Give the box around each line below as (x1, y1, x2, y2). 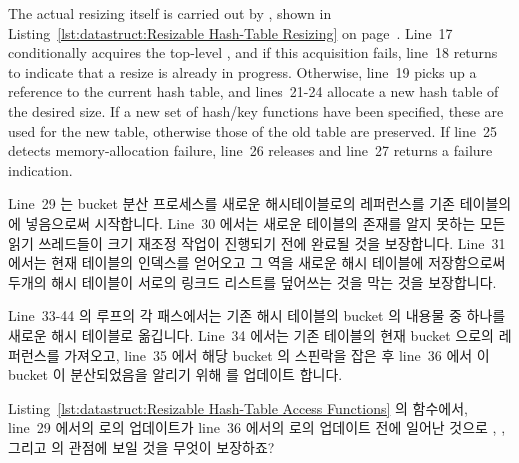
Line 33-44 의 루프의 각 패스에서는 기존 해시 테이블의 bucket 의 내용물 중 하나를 (8, 305, 506, 326)
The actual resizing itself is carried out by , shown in (8, 3, 332, 23)
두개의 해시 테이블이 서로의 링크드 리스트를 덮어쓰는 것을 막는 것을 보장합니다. (8, 271, 497, 292)
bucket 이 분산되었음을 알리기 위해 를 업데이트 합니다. (8, 364, 343, 385)
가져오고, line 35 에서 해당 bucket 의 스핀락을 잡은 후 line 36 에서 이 (64, 344, 490, 365)
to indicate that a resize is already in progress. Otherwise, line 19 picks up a (8, 61, 477, 82)
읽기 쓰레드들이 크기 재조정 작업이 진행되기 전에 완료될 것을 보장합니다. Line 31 (8, 232, 506, 253)
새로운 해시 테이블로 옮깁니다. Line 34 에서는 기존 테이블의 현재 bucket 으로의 (8, 324, 494, 345)
